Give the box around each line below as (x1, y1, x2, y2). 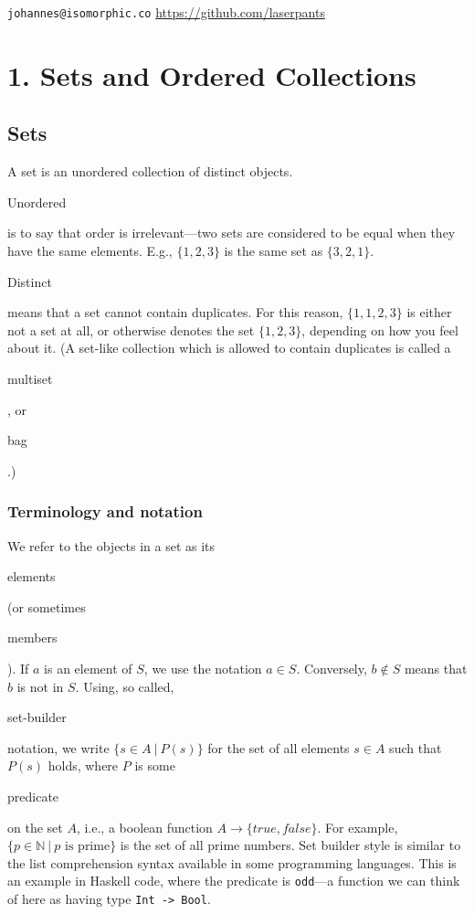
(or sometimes (7, 597, 86, 616)
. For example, (317, 817, 398, 836)
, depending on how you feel (301, 320, 458, 339)
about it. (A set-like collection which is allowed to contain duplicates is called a (7, 338, 451, 357)
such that (389, 738, 442, 757)
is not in (16, 676, 64, 696)
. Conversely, (296, 658, 367, 677)
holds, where (47, 756, 119, 775)
